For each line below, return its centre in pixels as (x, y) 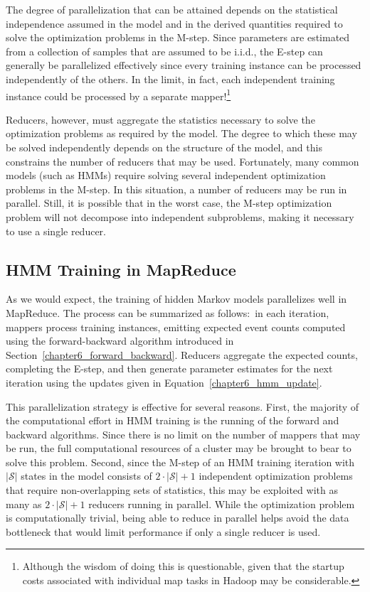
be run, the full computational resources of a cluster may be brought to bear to (179, 448)
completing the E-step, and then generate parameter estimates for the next (169, 368)
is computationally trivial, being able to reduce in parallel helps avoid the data (178, 518)
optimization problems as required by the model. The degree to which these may (181, 133)
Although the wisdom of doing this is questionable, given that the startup (183, 566)
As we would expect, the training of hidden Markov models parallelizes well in (176, 299)
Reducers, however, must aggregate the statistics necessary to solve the (160, 119)
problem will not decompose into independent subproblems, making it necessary (180, 216)
